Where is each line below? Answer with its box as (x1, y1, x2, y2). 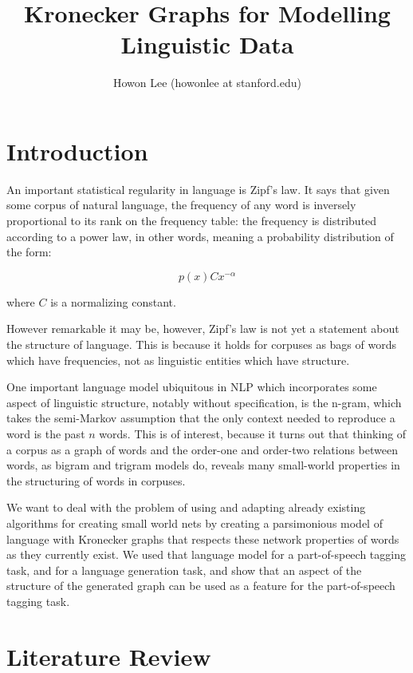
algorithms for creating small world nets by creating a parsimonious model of (6, 514, 383, 531)
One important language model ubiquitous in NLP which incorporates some (6, 378, 377, 395)
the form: (6, 243, 52, 260)
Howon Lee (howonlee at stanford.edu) (113, 74, 301, 91)
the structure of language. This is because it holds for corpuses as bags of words (6, 336, 396, 352)
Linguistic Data (120, 28, 294, 61)
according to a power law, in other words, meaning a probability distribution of (6, 228, 394, 244)
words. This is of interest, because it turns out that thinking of (99, 425, 407, 441)
